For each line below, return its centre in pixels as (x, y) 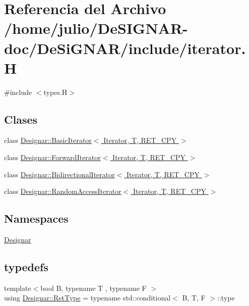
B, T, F (194, 298)
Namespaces (36, 218)
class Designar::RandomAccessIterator (63, 191)
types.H (55, 92)
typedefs (26, 267)
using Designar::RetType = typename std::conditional (87, 298)
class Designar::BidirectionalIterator (59, 174)
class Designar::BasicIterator (48, 140)
